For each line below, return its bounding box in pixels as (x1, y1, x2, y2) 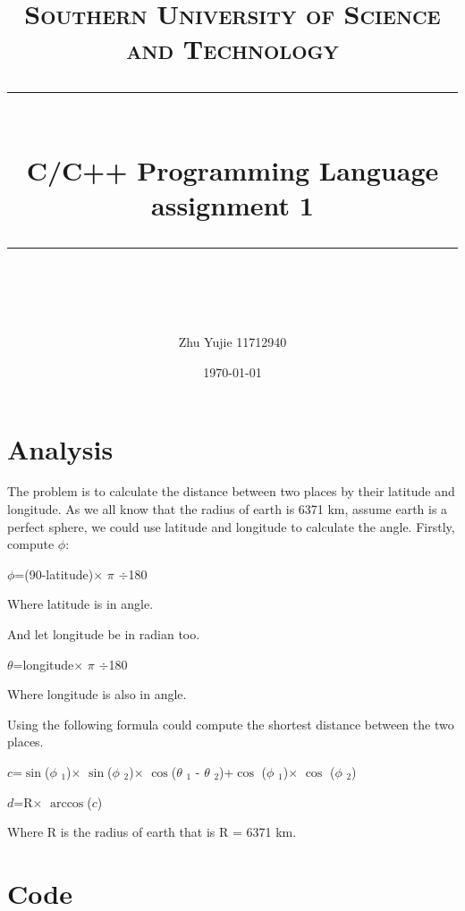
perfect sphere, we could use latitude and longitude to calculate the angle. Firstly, (7, 517, 455, 536)
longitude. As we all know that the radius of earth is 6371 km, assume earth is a (7, 500, 448, 519)
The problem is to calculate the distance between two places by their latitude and (7, 482, 455, 501)
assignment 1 (151, 186, 314, 223)
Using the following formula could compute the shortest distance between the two (7, 714, 454, 733)
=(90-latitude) (14, 564, 94, 583)
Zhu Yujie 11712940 (178, 333, 287, 351)
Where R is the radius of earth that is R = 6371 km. (7, 822, 297, 841)
